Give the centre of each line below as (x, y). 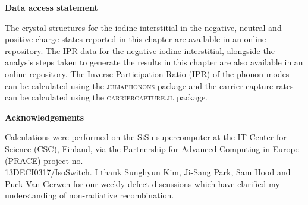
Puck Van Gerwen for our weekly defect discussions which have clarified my (142, 183)
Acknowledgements (45, 117)
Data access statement (51, 7)
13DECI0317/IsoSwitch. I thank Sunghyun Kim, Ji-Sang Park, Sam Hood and (148, 172)
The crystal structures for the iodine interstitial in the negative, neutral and (143, 27)
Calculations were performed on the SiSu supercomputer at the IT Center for (146, 137)
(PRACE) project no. (44, 160)
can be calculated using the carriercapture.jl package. (106, 97)
